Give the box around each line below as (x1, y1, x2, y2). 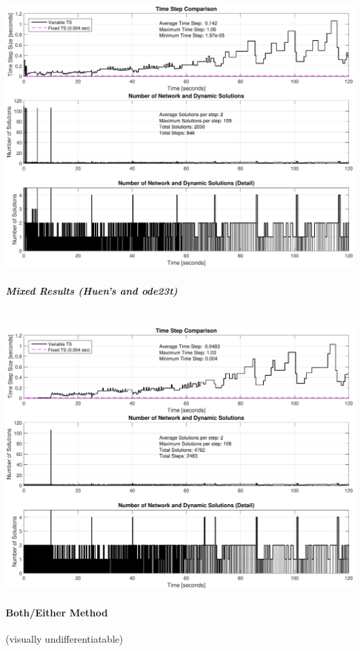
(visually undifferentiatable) (6, 632, 123, 646)
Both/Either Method (6, 605, 108, 619)
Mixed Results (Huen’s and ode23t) (6, 283, 178, 297)
